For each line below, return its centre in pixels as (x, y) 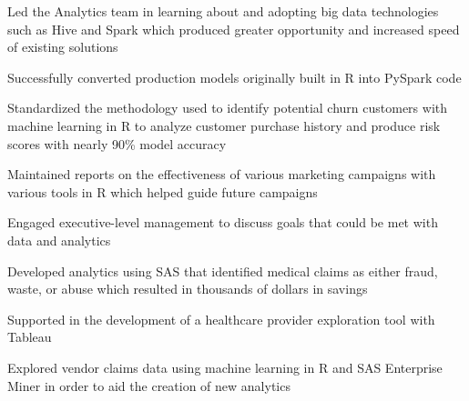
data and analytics (59, 240)
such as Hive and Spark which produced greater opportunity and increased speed (234, 29)
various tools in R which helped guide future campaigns (163, 191)
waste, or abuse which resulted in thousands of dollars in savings (188, 289)
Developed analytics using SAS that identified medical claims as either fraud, (223, 271)
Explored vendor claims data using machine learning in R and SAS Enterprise (225, 367)
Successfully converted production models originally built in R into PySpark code (234, 77)
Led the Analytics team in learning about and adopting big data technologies (223, 11)
